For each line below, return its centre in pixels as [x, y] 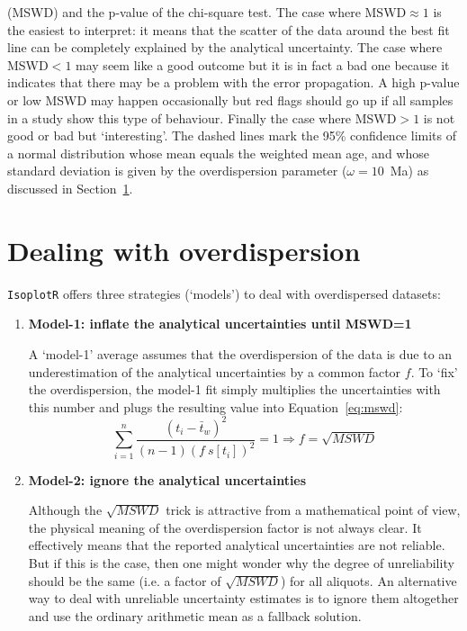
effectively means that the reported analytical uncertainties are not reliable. [237, 545]
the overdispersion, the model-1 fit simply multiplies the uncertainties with [234, 389]
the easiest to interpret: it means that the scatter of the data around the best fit [229, 29]
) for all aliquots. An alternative [368, 580]
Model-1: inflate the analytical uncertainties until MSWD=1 [220, 324]
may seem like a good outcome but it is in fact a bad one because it [263, 64]
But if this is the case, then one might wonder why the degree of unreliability [241, 562]
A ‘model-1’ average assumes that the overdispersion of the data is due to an [240, 353]
